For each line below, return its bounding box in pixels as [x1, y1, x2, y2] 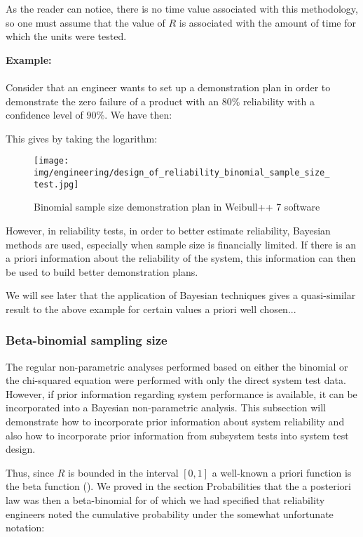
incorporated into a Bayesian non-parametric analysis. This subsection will [6, 400, 326, 415]
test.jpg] [34, 179, 79, 190]
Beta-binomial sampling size [6, 331, 167, 349]
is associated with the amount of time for [179, 15, 356, 29]
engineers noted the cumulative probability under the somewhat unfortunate [6, 506, 334, 521]
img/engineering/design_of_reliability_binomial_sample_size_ [34, 168, 330, 178]
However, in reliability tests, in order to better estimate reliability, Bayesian [6, 223, 331, 237]
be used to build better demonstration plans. [6, 264, 198, 279]
